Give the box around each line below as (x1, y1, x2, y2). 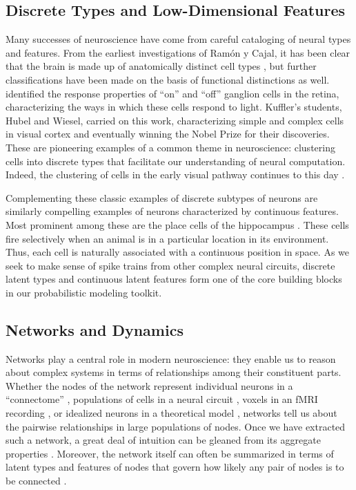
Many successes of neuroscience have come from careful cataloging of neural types (6, 32, 351, 46)
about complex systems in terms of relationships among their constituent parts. (6, 365, 342, 379)
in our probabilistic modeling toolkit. (6, 285, 162, 299)
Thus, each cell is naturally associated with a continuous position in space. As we (6, 245, 350, 259)
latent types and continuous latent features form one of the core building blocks (6, 272, 342, 286)
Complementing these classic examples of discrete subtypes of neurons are (6, 190, 318, 205)
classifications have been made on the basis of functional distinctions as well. (6, 72, 330, 86)
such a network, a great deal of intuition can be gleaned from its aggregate (6, 433, 321, 447)
